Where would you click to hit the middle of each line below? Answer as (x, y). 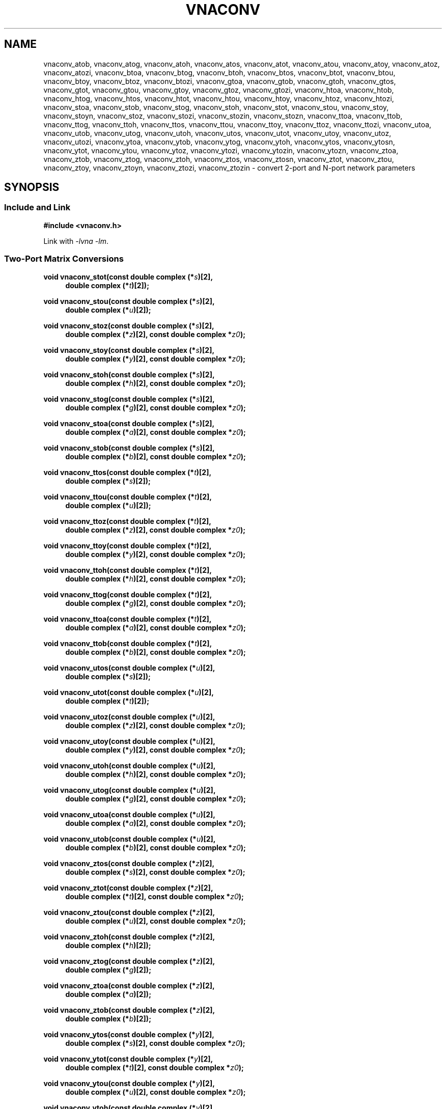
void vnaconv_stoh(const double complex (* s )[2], (129, 374)
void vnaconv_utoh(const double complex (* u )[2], (130, 765)
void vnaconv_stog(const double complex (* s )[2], (129, 399)
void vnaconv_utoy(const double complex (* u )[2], (129, 741)
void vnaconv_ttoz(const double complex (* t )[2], (128, 521)
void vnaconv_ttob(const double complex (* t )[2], (128, 643)
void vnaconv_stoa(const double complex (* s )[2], (129, 423)
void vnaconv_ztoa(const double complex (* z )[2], (129, 985)
